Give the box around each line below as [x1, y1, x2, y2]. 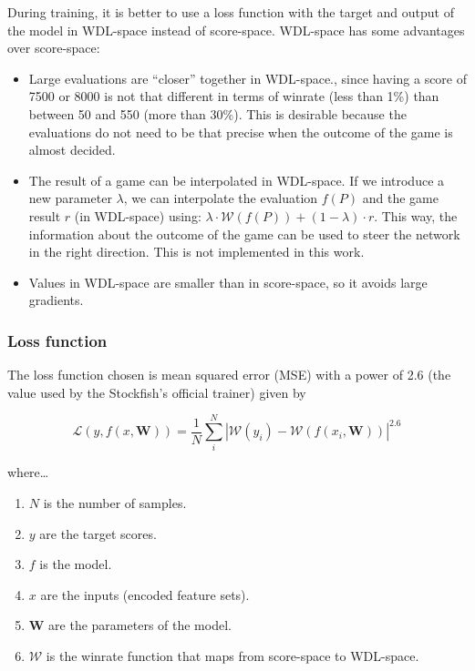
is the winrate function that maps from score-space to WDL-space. [46, 646, 419, 665]
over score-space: [7, 38, 100, 57]
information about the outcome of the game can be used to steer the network [28, 224, 460, 243]
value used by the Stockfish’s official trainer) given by [7, 382, 306, 402]
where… [7, 463, 49, 482]
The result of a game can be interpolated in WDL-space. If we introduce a [28, 170, 445, 189]
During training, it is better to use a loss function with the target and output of [7, 3, 454, 21]
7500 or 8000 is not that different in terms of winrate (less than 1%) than [28, 86, 439, 106]
